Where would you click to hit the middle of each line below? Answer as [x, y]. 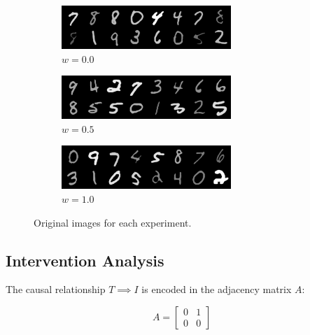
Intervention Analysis [85, 260]
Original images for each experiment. [113, 222]
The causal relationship [56, 289]
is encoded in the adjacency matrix [217, 289]
